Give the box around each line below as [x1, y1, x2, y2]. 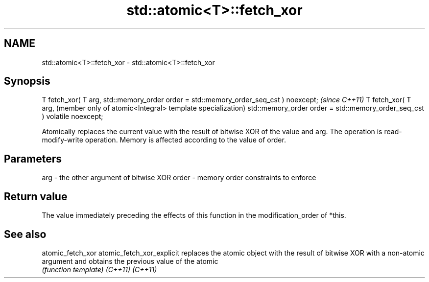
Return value [4, 190, 68, 203]
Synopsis [4, 75, 50, 88]
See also [4, 228, 47, 240]
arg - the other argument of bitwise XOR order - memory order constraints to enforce [42, 173, 316, 182]
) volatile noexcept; [42, 112, 103, 121]
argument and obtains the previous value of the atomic [42, 257, 218, 265]
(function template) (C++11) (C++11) [42, 265, 157, 274]
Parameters [4, 152, 62, 165]
